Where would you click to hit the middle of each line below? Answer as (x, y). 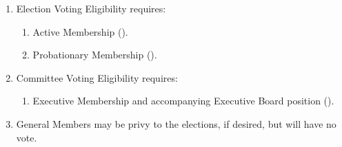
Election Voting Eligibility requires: (91, 8)
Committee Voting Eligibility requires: (97, 77)
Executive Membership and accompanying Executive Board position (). (183, 101)
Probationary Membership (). (95, 55)
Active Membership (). (80, 31)
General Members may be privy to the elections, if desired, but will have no (176, 123)
